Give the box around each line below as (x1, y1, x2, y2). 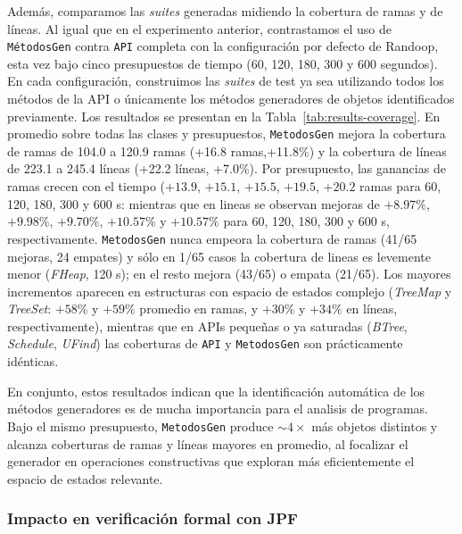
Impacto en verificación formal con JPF (7, 507, 298, 530)
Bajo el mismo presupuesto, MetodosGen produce (7, 416, 274, 435)
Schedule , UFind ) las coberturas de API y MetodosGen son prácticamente (7, 334, 403, 353)
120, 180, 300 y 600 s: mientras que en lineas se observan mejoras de (7, 194, 380, 213)
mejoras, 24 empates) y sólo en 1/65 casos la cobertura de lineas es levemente (7, 246, 431, 265)
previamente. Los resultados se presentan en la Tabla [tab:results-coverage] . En (7, 106, 441, 125)
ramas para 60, (359, 177, 441, 196)
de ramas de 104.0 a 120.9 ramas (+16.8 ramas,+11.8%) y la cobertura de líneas (7, 141, 447, 160)
